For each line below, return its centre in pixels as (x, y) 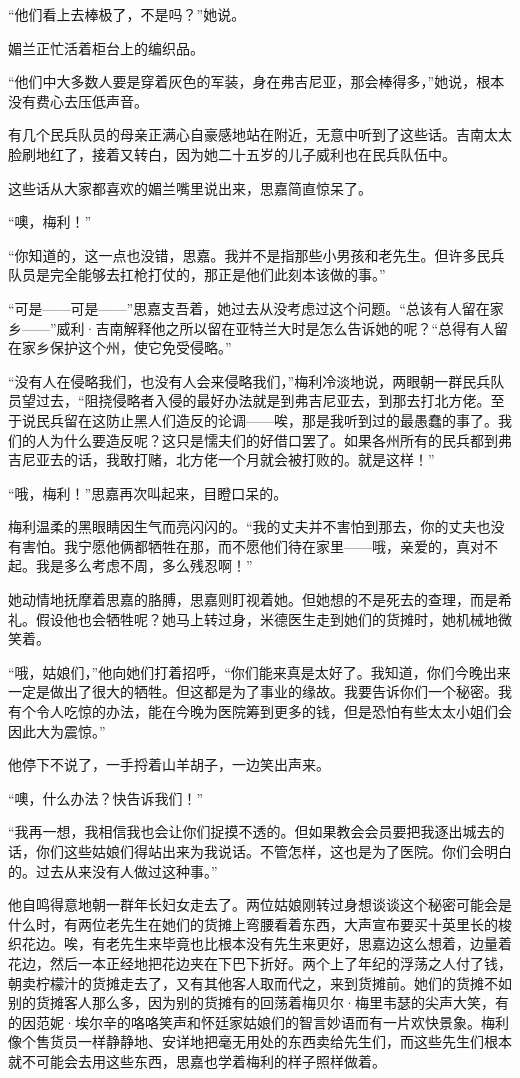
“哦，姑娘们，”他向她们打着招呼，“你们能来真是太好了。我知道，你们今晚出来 (259, 671)
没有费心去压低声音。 (78, 100)
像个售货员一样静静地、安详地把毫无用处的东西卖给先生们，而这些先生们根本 (260, 1041)
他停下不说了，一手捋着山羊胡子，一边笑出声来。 (169, 764)
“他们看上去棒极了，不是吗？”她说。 (127, 14)
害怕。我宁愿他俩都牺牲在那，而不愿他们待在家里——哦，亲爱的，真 (245, 545)
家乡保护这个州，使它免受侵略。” (126, 347)
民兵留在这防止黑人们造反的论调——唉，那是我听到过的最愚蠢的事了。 (266, 419)
